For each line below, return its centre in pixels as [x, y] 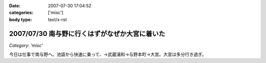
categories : [21, 13]
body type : [20, 19]
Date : [15, 6]
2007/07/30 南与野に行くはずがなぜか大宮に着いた [87, 34]
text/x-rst [57, 19]
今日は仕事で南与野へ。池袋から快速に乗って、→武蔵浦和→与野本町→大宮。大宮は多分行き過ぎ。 [108, 55]
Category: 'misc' [26, 45]
